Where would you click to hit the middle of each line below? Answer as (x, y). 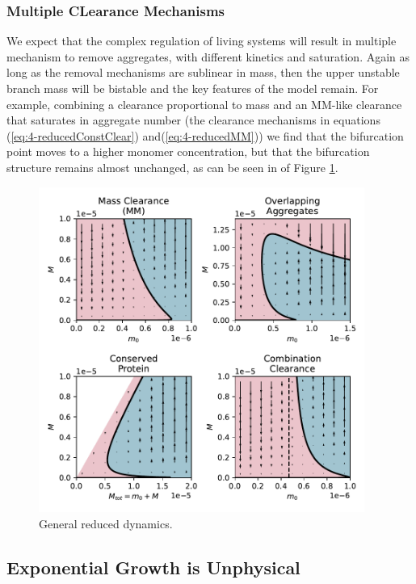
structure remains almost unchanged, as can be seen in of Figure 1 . (172, 167)
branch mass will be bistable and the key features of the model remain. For (193, 88)
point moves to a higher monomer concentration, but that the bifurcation (188, 151)
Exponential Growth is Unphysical (153, 567)
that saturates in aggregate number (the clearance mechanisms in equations (193, 120)
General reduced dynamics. (106, 523)
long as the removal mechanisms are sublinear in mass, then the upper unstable (203, 72)
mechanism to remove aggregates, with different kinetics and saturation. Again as (208, 56)
